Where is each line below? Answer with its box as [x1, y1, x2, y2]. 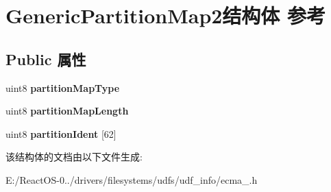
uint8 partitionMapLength [5, 104, 129, 118]
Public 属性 [5, 48, 86, 69]
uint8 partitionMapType [5, 80, 120, 95]
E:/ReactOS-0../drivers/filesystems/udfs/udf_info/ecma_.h [5, 172, 258, 187]
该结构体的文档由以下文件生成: [5, 149, 143, 164]
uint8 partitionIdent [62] [5, 126, 117, 141]
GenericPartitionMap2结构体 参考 [5, 1, 326, 29]
